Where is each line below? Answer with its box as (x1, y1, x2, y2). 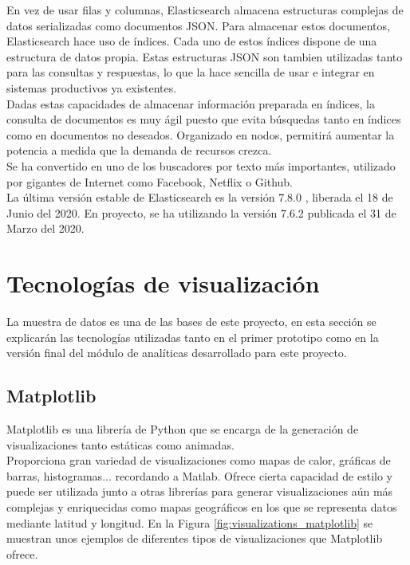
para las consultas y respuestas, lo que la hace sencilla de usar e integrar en (6, 64, 375, 80)
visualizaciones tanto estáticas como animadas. (6, 436, 235, 453)
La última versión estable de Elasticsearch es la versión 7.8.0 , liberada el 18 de (6, 189, 393, 206)
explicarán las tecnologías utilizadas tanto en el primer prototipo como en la (6, 328, 379, 345)
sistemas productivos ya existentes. (6, 79, 177, 96)
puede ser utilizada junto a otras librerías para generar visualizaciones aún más (6, 483, 393, 500)
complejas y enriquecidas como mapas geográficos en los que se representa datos (6, 498, 397, 515)
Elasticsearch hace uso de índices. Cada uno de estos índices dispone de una (6, 33, 377, 49)
